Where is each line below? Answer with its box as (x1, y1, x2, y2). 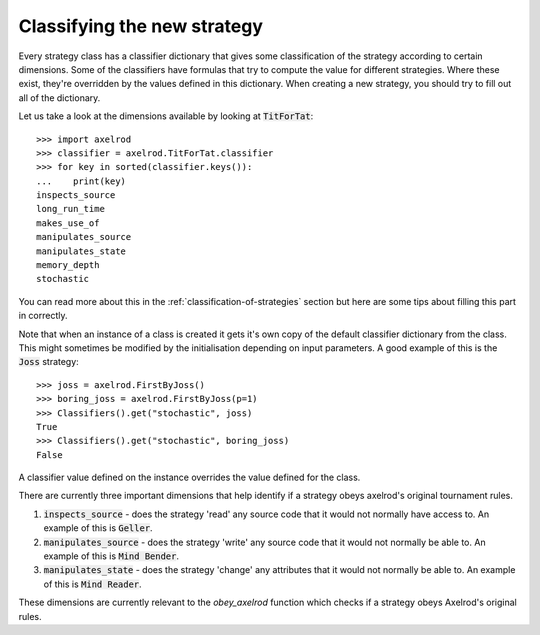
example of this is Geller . (43, 522, 154, 534)
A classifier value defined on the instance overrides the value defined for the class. (18, 471, 361, 484)
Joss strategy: (18, 356, 79, 368)
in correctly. (18, 310, 69, 322)
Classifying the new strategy (18, 15, 264, 37)
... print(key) (36, 175, 127, 187)
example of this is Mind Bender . (43, 550, 180, 562)
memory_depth (36, 260, 100, 271)
